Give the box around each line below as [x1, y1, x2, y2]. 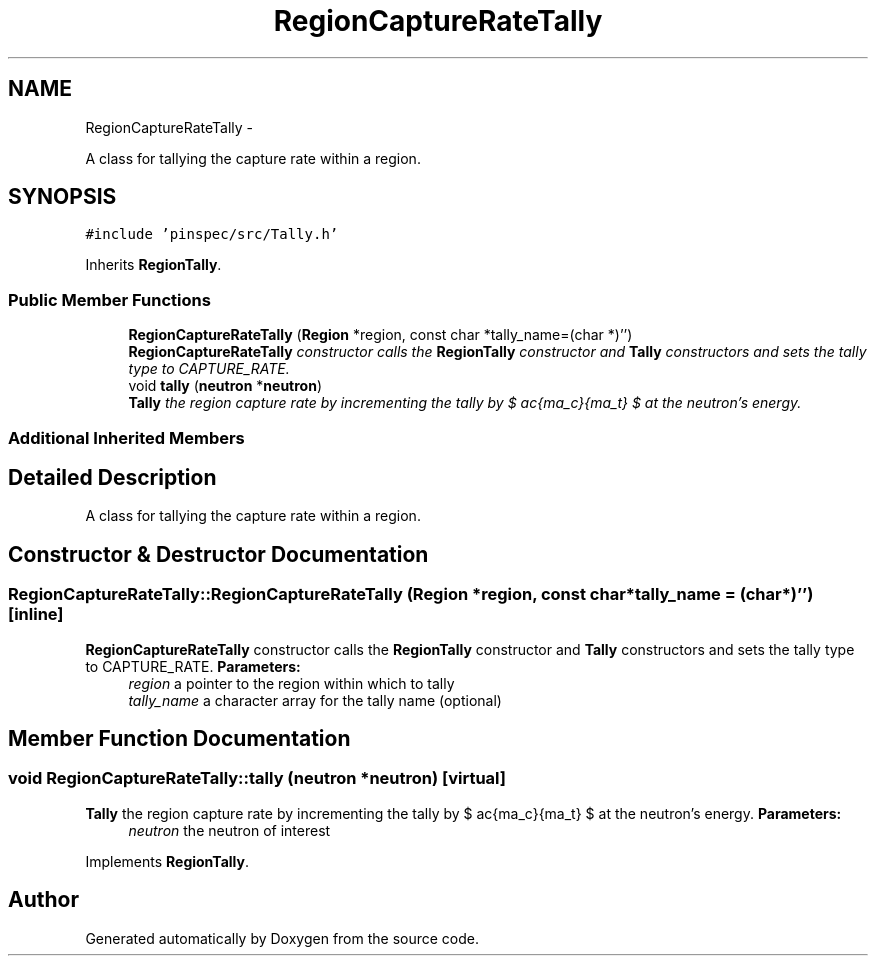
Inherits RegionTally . [85, 256, 222, 274]
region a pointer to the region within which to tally [128, 674, 455, 692]
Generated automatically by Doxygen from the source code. [85, 929, 480, 947]
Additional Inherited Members [8, 427, 245, 448]
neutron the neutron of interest [128, 821, 331, 839]
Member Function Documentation [8, 726, 351, 752]
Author [8, 887, 79, 913]
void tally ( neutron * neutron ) [128, 377, 322, 395]
